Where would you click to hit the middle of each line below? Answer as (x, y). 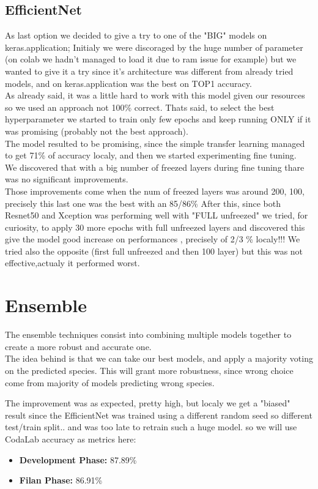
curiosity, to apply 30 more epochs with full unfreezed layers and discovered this (155, 227)
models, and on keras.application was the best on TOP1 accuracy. (128, 83)
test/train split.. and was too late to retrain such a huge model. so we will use (151, 427)
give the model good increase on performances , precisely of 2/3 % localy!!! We (153, 239)
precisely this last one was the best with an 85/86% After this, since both (143, 203)
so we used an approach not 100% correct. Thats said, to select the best (140, 107)
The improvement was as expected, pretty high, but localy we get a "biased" (148, 403)
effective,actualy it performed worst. (72, 263)
